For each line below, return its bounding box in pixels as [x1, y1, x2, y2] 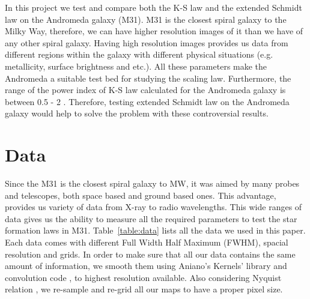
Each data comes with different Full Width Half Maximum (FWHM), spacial [5, 236, 288, 249]
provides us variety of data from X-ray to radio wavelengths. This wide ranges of [5, 201, 302, 213]
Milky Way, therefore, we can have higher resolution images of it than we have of [5, 25, 303, 37]
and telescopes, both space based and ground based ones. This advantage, [5, 189, 276, 201]
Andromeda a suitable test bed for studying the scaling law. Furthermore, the [5, 71, 291, 84]
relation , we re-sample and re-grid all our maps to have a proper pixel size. [5, 283, 283, 295]
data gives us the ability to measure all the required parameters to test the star [5, 212, 297, 225]
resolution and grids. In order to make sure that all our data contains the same [5, 247, 296, 260]
